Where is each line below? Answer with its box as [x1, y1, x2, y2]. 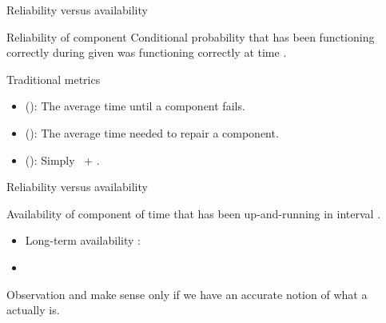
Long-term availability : [25, 232, 141, 249]
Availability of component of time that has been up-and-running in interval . [6, 205, 381, 221]
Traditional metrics [6, 70, 101, 87]
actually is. [6, 301, 60, 318]
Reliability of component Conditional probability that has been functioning [6, 28, 375, 45]
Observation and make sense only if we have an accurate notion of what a [6, 285, 368, 302]
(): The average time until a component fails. [25, 98, 245, 114]
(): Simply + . [25, 151, 100, 168]
